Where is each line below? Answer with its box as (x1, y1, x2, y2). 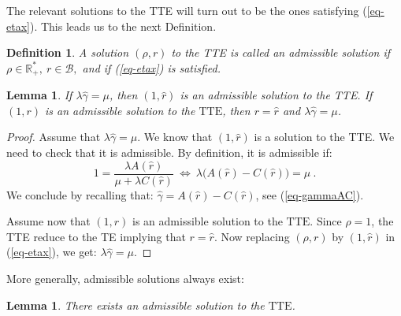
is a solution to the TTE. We (254, 128, 395, 145)
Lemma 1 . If (6, 87, 72, 103)
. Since (310, 213, 342, 229)
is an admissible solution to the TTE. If (180, 87, 373, 103)
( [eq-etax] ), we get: (6, 244, 97, 260)
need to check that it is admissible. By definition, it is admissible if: (6, 144, 332, 161)
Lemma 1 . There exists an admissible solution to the (6, 296, 265, 313)
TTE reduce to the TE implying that (6, 228, 186, 244)
